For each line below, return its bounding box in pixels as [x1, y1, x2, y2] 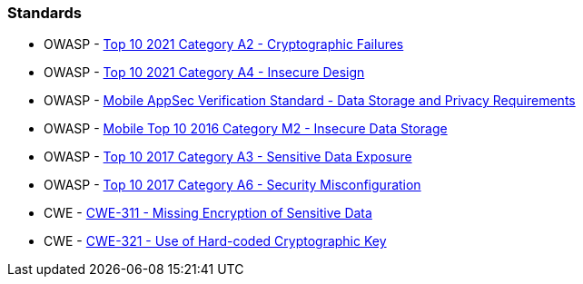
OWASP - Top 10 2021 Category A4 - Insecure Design [44, 64, 365, 81]
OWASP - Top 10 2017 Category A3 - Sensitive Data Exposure [44, 149, 412, 165]
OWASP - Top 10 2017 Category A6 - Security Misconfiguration [44, 177, 421, 193]
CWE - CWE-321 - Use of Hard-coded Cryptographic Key [44, 233, 387, 250]
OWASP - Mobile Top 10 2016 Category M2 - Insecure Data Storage [44, 121, 448, 137]
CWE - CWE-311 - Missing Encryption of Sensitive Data [44, 205, 372, 221]
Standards [7, 4, 83, 22]
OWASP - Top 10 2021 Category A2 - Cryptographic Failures [44, 36, 404, 53]
